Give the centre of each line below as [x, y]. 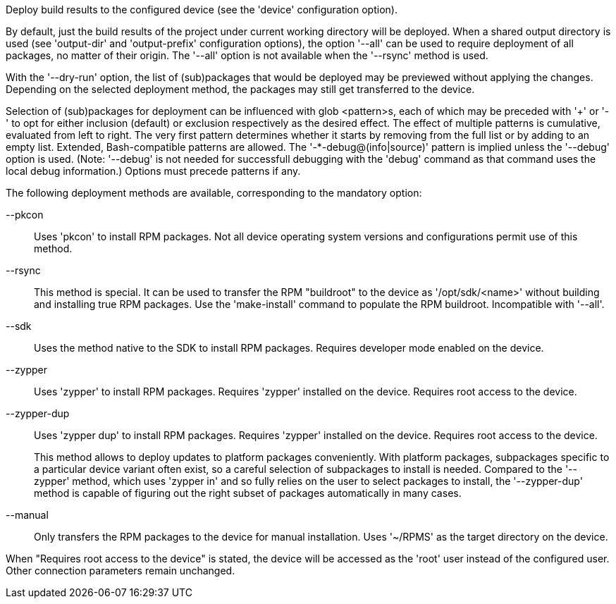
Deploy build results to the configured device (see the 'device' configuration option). [202, 10]
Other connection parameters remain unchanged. [121, 571]
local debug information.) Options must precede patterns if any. [153, 171]
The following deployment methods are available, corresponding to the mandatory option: [214, 193]
